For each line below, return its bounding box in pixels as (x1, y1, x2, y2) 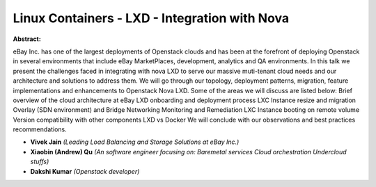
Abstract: (13, 35, 41, 43)
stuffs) (30, 157, 49, 166)
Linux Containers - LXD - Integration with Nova (13, 10, 289, 26)
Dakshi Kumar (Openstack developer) (30, 167, 140, 175)
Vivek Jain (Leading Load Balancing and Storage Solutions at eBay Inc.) (30, 138, 240, 146)
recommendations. (13, 125, 68, 133)
